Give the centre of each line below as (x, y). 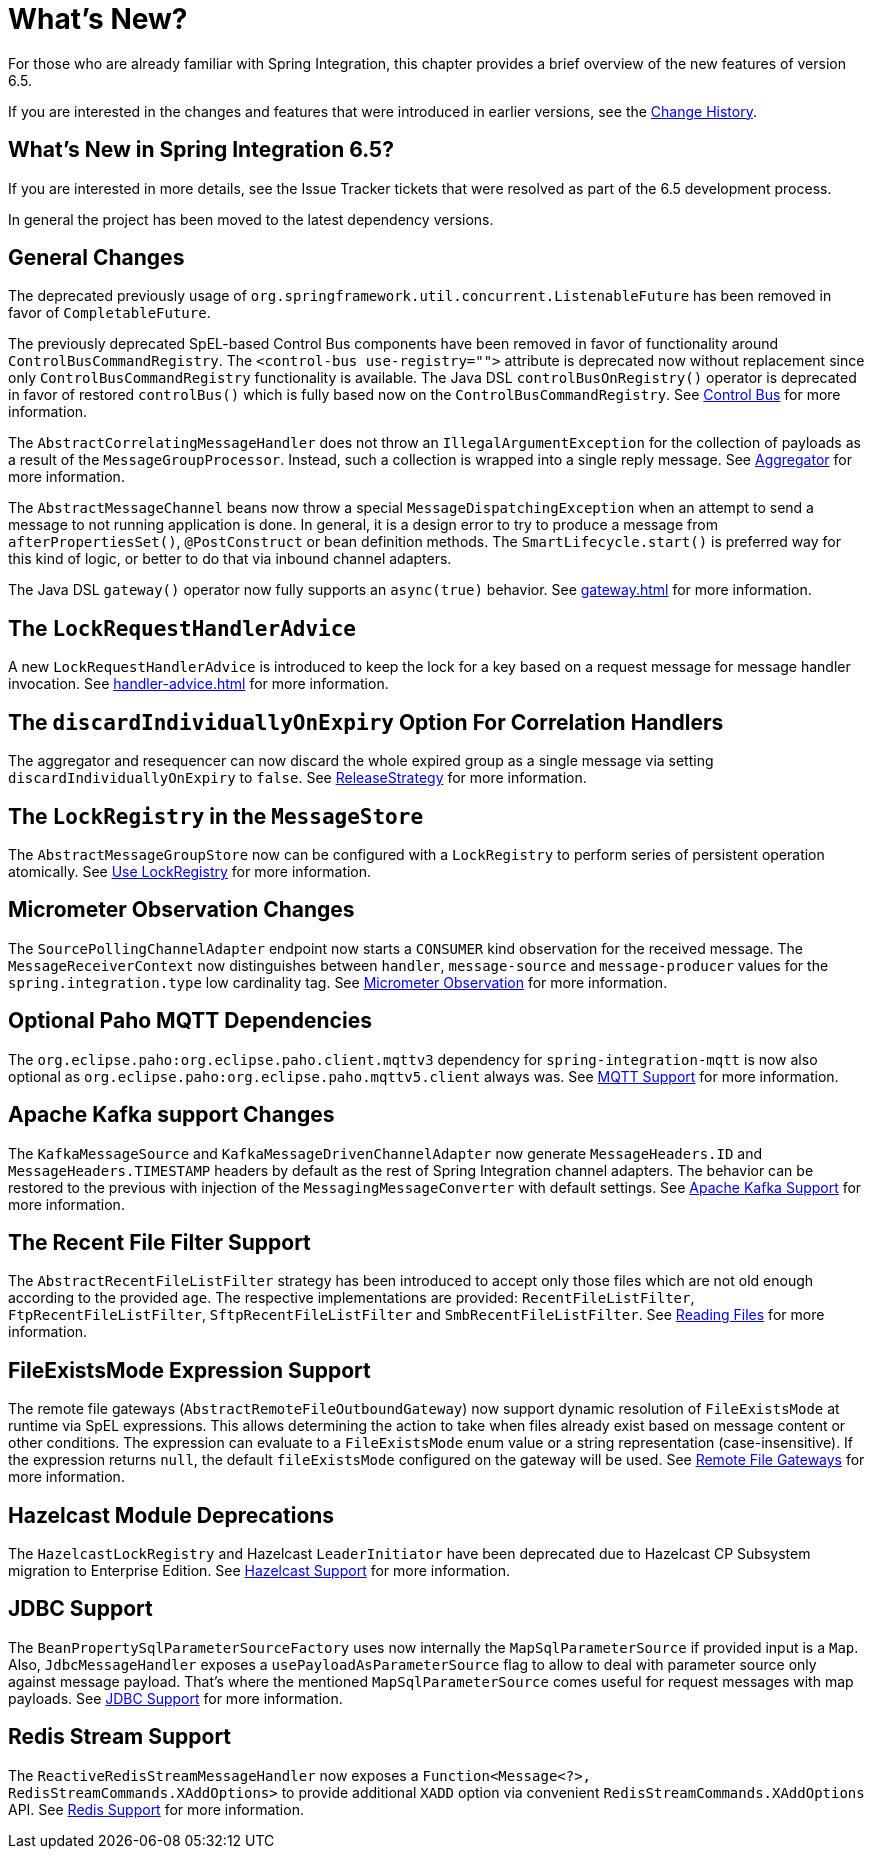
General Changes (96, 258)
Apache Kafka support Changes (171, 1115)
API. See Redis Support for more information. (156, 1809)
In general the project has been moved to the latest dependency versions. (251, 219)
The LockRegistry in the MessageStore (216, 816)
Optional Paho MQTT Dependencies (190, 1021)
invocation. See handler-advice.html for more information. (198, 684)
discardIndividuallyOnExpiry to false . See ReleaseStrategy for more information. (297, 778)
